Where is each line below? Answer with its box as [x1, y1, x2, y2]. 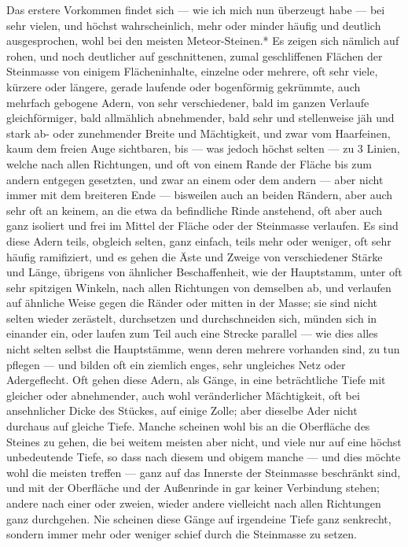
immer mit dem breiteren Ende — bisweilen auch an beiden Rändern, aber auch [6, 187, 393, 203]
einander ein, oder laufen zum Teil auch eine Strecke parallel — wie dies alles [6, 325, 378, 342]
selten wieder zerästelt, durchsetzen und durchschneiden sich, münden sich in [6, 309, 377, 326]
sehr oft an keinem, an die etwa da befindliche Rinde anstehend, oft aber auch [6, 201, 382, 218]
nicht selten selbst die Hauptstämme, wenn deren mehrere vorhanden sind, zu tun [6, 341, 400, 357]
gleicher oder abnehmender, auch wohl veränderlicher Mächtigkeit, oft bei [6, 386, 360, 403]
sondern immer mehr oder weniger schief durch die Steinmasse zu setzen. [6, 526, 357, 542]
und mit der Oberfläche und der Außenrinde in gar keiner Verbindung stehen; [6, 479, 380, 496]
